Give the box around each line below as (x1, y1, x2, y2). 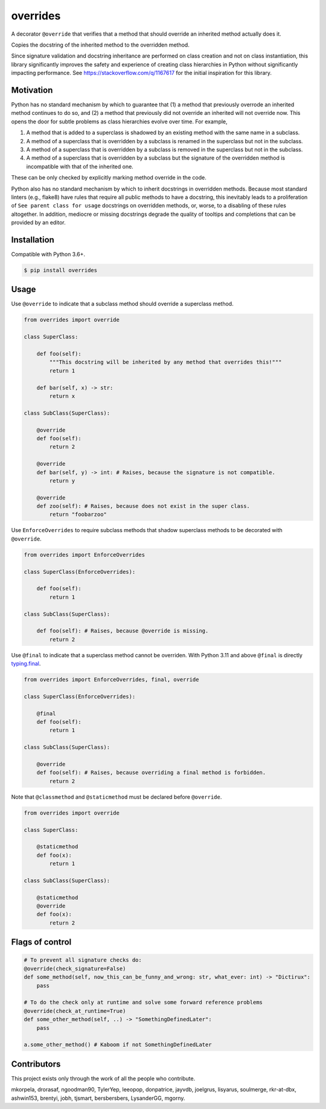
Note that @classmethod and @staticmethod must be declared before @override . (11, 793, 222, 801)
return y (49, 477, 75, 484)
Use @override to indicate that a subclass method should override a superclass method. (11, 300, 234, 308)
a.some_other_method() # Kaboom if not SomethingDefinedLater (24, 1041, 212, 1049)
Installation (11, 235, 54, 245)
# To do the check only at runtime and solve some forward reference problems (24, 999, 263, 1006)
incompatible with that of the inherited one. (26, 163, 134, 170)
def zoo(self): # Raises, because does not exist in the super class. (36, 502, 251, 510)
